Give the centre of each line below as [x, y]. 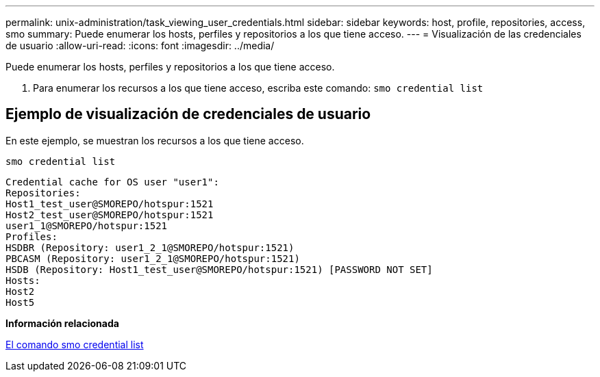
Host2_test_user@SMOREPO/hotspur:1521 [110, 214]
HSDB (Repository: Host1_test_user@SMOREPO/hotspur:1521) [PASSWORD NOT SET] [219, 269]
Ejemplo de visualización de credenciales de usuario [188, 114]
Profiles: [32, 236]
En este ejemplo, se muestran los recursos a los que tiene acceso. [155, 140]
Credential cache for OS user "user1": [112, 182]
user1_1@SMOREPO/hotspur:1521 [87, 225]
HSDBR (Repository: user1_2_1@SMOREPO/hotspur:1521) [150, 247]
